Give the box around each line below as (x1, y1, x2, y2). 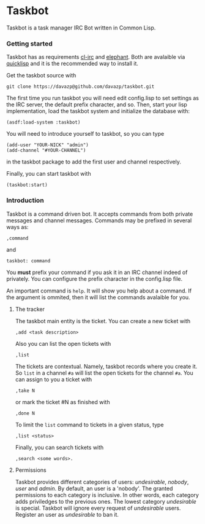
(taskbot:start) (6, 182, 48, 188)
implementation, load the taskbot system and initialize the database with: (6, 108, 190, 115)
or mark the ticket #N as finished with (15, 398, 110, 405)
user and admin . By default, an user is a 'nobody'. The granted (15, 485, 173, 492)
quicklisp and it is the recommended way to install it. (6, 60, 139, 68)
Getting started (6, 39, 53, 48)
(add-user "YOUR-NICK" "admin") (6, 142, 89, 148)
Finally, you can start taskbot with (6, 170, 91, 178)
